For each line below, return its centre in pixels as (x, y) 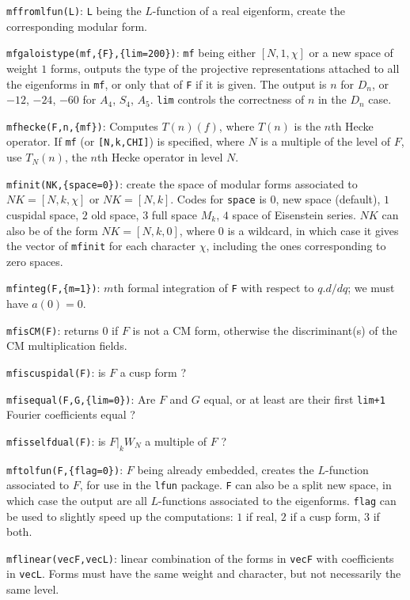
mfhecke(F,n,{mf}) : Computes (82, 125)
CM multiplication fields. (67, 346)
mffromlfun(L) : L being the (74, 10)
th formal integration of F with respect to (214, 288)
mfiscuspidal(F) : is (56, 372)
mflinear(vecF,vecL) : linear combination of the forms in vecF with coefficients (200, 558)
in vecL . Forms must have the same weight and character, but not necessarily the (204, 573)
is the (307, 125)
